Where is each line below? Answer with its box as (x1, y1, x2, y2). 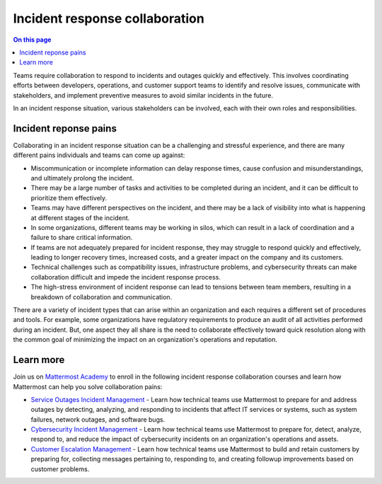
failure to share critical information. (30, 234, 133, 242)
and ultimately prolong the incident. (30, 173, 134, 182)
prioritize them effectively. (30, 193, 108, 202)
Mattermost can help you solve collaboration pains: (13, 382, 163, 391)
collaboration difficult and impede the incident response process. (30, 272, 221, 281)
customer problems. (30, 464, 90, 473)
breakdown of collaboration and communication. (30, 292, 173, 301)
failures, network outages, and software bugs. (30, 415, 166, 424)
